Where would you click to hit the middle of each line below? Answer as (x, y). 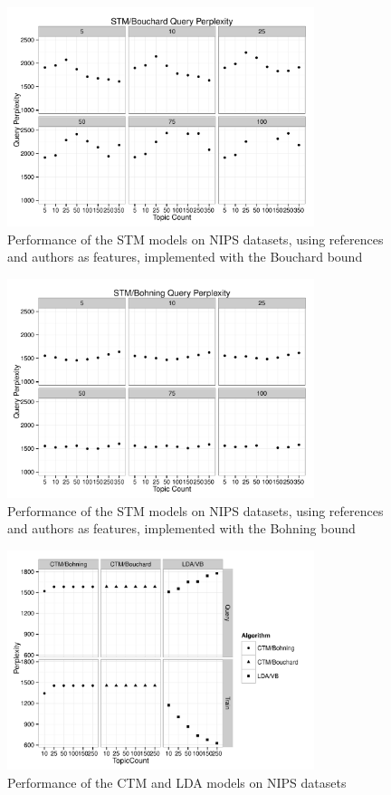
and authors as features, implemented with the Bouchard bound (185, 257)
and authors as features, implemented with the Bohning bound (181, 528)
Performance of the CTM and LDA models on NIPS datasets (177, 782)
